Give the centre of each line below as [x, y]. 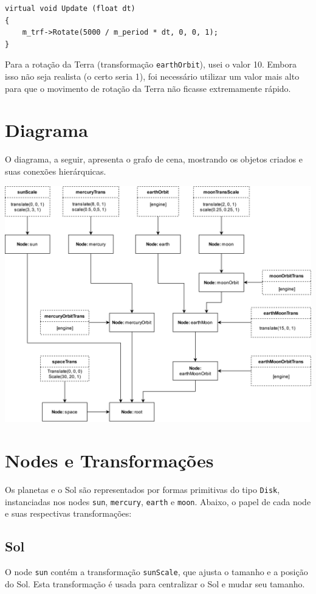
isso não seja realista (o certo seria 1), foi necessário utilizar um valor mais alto [152, 76]
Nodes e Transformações [109, 460]
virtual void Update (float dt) [70, 9]
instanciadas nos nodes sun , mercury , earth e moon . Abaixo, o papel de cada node [158, 501]
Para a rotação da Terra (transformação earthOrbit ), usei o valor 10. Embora [151, 64]
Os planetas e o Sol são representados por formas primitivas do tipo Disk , [143, 490]
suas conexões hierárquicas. [56, 171]
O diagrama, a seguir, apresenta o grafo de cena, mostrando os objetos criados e [154, 159]
